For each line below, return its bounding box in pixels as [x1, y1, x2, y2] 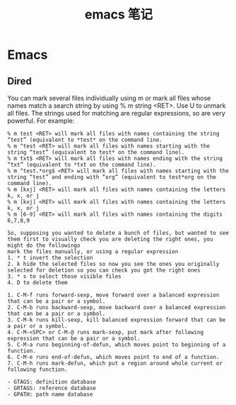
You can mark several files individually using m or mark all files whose [7, 94, 211, 102]
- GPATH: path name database [7, 391, 93, 398]
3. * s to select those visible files [7, 273, 122, 280]
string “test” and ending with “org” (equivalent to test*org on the [7, 174, 217, 181]
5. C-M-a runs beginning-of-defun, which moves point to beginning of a [7, 341, 226, 348]
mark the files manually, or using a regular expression [7, 248, 179, 255]
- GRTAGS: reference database [7, 384, 97, 392]
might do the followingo [7, 242, 81, 249]
